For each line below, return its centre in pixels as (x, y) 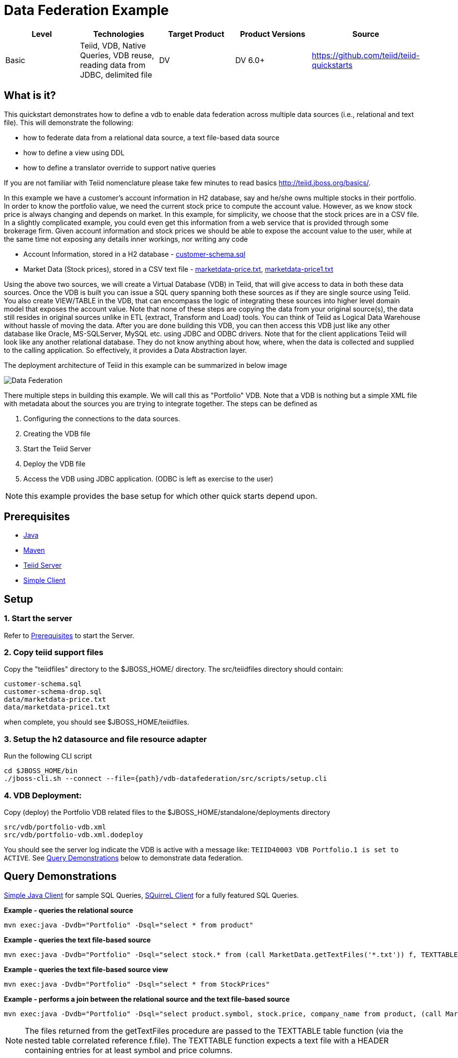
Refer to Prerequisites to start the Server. (69, 635)
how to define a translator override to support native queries (120, 167)
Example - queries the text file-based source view (86, 969)
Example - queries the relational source (69, 910)
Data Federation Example (86, 10)
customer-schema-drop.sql (53, 692)
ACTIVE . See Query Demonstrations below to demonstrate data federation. (123, 858)
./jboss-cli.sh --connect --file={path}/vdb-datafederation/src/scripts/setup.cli (165, 779)
